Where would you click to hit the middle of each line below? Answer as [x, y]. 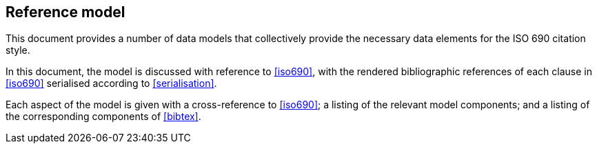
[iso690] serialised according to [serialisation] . [111, 83]
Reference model [65, 12]
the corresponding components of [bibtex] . [103, 117]
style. [18, 50]
